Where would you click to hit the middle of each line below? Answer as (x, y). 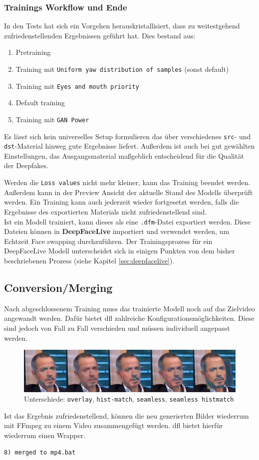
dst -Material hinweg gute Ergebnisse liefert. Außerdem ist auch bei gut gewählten (129, 146)
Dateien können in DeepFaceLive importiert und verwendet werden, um (117, 231)
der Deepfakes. (26, 165)
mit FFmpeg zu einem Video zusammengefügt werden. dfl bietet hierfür (114, 425)
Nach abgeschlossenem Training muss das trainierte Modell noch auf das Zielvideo (129, 308)
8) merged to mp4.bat (40, 452)
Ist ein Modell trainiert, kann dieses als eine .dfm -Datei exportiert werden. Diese (128, 221)
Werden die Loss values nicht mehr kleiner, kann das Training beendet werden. (127, 182)
